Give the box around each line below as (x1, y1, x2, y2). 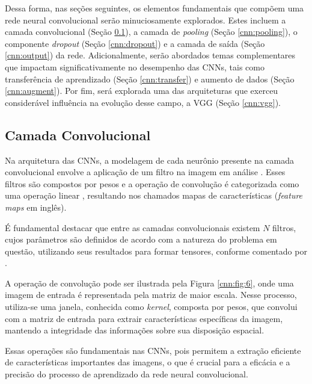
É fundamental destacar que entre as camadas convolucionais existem (5, 221, 260, 234)
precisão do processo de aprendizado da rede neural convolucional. (5, 368, 248, 380)
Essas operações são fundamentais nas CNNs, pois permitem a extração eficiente (5, 344, 301, 356)
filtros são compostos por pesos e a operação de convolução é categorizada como (5, 177, 299, 190)
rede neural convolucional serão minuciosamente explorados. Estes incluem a (5, 13, 286, 26)
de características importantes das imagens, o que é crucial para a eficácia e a (5, 356, 290, 368)
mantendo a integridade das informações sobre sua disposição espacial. (5, 324, 265, 336)
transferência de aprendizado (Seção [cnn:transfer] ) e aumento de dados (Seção (5, 72, 295, 85)
